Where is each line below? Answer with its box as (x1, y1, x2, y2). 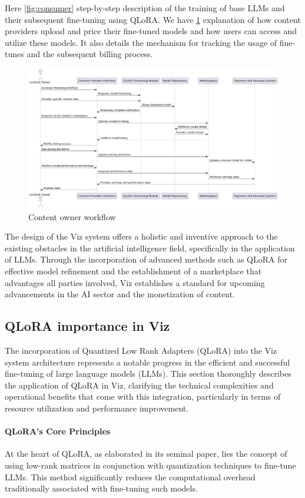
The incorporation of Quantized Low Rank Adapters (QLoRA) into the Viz (5, 344, 277, 356)
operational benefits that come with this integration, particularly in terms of (5, 390, 281, 403)
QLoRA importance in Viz (5, 317, 170, 335)
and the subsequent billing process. (26, 48, 153, 60)
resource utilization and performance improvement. (5, 401, 189, 414)
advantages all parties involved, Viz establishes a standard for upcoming (5, 276, 265, 288)
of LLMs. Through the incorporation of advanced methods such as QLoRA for (5, 253, 287, 265)
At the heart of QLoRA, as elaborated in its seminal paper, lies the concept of (5, 447, 287, 460)
